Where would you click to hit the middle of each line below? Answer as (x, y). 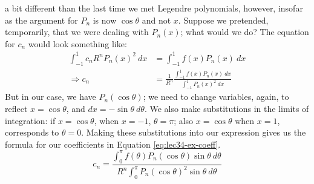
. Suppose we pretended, (223, 20)
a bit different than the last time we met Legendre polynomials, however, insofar (154, 8)
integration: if (30, 120)
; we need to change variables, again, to (216, 97)
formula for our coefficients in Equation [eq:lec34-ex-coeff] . (113, 144)
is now (105, 20)
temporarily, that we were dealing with (77, 32)
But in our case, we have (51, 97)
